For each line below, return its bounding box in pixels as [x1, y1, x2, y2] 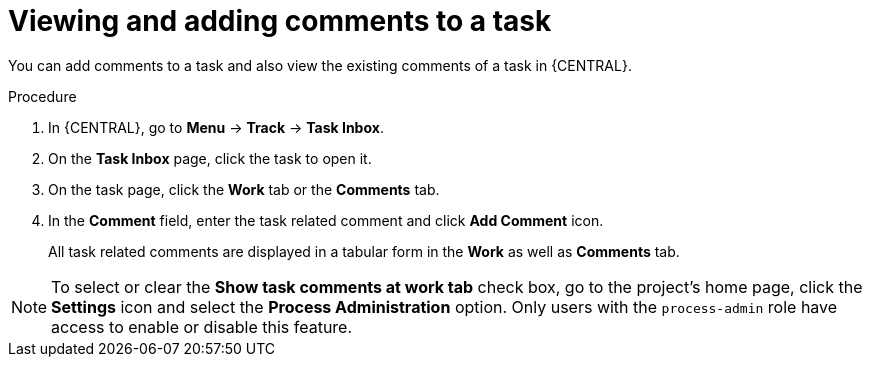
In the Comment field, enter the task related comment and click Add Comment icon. [48, 211, 604, 229]
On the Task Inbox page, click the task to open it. [48, 149, 372, 167]
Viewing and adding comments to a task [8, 4, 552, 38]
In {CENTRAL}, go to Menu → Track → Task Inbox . [48, 118, 384, 136]
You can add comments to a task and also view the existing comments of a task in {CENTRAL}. [8, 56, 632, 74]
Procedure [8, 87, 77, 105]
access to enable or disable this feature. [51, 316, 353, 337]
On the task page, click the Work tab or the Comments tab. [48, 180, 440, 198]
